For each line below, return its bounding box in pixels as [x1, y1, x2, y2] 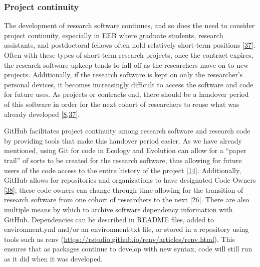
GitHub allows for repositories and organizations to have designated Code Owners [4, 175, 256, 185]
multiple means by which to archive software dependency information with [4, 204, 233, 214]
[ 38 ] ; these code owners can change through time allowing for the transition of [4, 184, 243, 195]
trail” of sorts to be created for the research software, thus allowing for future [4, 155, 242, 165]
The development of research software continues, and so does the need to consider [4, 20, 255, 31]
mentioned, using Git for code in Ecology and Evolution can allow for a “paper [4, 145, 246, 156]
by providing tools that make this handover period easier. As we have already [4, 135, 242, 146]
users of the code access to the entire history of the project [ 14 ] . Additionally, [4, 165, 241, 175]
